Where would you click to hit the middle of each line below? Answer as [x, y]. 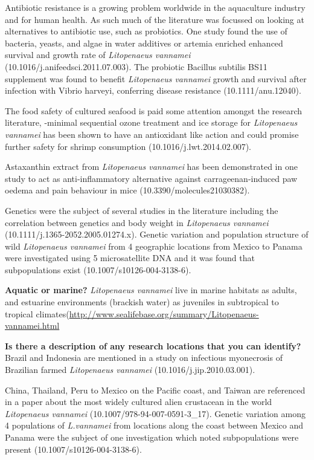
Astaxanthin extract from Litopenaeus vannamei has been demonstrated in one [151, 167]
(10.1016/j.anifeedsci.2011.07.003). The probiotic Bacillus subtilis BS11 [136, 66]
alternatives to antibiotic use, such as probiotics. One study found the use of [146, 31]
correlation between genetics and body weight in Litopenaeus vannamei [137, 222]
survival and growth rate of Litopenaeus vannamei [98, 55]
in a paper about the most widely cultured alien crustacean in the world [139, 402]
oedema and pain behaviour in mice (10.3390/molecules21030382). [127, 190]
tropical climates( [37, 313]
